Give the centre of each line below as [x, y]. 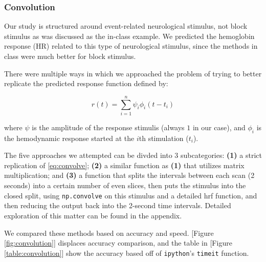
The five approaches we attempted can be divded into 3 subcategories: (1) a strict [133, 155]
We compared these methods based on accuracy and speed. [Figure [109, 233]
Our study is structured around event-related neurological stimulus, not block [126, 26]
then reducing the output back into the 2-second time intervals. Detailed [118, 205]
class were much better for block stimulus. [70, 56]
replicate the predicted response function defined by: [86, 83]
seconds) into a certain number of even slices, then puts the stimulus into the [125, 185]
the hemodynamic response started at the [69, 138]
